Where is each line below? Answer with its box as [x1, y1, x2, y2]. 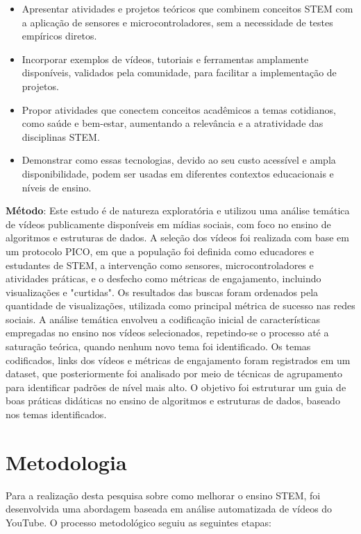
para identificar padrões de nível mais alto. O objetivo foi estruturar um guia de [6, 379, 346, 394]
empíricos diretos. [22, 28, 97, 43]
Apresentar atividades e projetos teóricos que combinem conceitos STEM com [22, 1, 353, 15]
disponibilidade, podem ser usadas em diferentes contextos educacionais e [22, 166, 334, 180]
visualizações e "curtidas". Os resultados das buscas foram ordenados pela [6, 284, 319, 299]
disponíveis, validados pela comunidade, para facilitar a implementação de [22, 65, 337, 80]
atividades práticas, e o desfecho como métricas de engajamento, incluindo [6, 271, 321, 286]
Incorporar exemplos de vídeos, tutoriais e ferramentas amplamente [22, 51, 309, 66]
